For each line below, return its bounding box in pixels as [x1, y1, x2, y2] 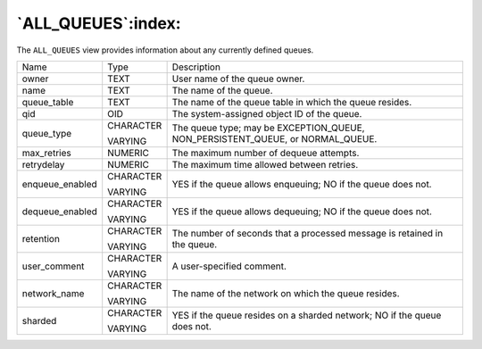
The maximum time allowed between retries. [171, 158, 359, 170]
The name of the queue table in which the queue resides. [171, 96, 412, 108]
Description [171, 61, 220, 73]
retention [21, 232, 60, 245]
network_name [21, 287, 85, 299]
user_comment [21, 260, 85, 272]
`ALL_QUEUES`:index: [16, 13, 182, 33]
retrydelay [21, 158, 65, 170]
